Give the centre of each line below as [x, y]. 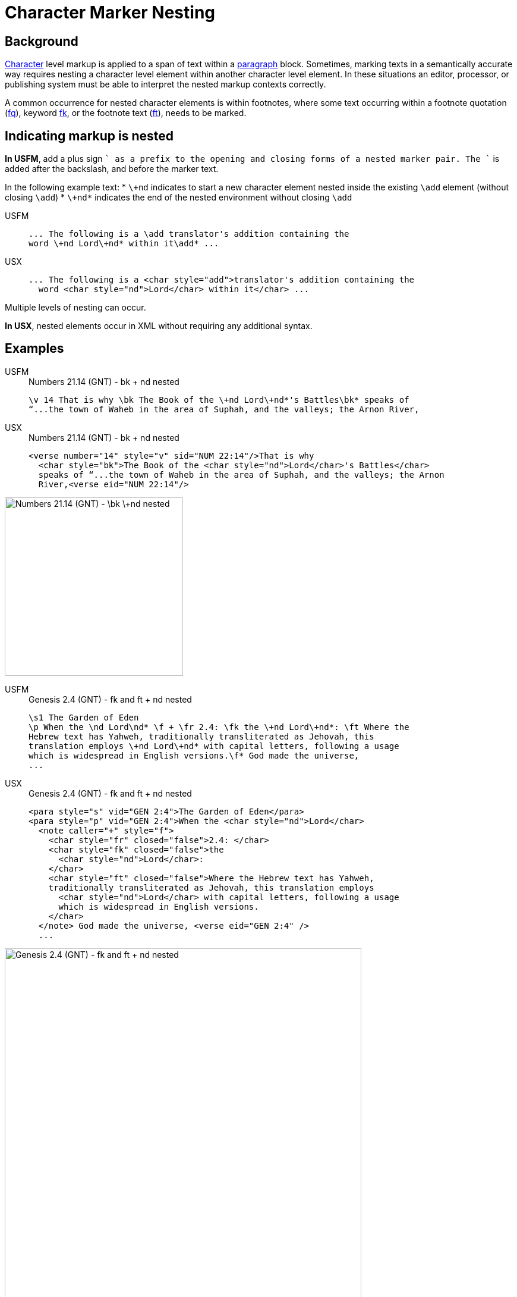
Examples [34, 349]
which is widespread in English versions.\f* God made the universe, [194, 755]
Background [42, 41]
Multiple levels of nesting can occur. [75, 308]
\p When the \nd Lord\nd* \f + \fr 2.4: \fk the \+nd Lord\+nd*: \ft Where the [219, 727]
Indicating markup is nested [89, 136]
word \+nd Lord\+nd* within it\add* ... [124, 244]
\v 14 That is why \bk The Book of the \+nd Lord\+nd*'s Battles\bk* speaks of [219, 400]
